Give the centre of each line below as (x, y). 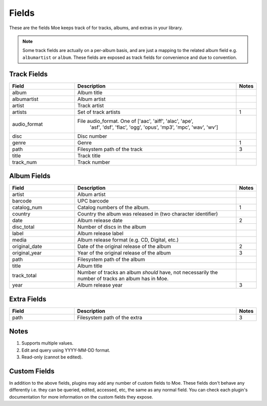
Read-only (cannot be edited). (52, 357)
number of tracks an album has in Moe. (123, 279)
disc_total (23, 227)
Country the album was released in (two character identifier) (148, 214)
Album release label (100, 234)
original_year (27, 253)
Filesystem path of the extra (110, 317)
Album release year (100, 285)
